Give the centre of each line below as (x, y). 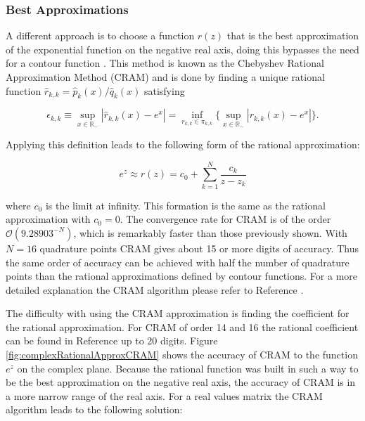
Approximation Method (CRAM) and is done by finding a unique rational (165, 77)
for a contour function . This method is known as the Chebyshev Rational (165, 63)
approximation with (48, 219)
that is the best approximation (293, 35)
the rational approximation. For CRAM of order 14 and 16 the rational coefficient (182, 326)
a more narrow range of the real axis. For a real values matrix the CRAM (164, 395)
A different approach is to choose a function (100, 35)
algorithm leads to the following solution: (94, 409)
